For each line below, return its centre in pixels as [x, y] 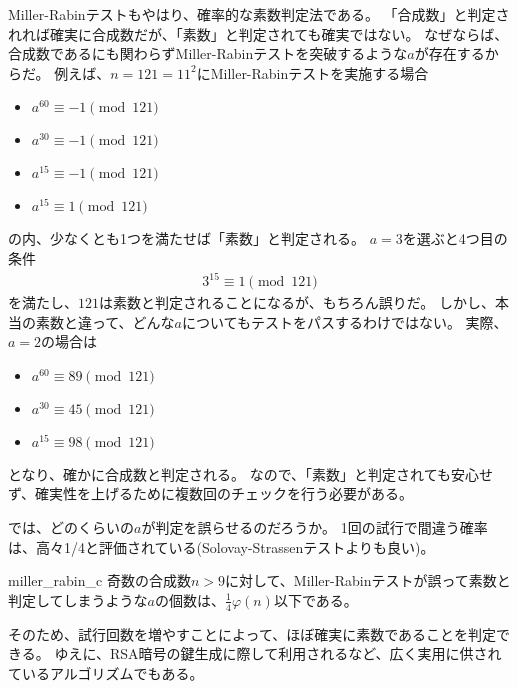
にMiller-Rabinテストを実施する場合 [312, 72]
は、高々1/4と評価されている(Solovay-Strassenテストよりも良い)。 [221, 546]
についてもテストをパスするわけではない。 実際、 [345, 321]
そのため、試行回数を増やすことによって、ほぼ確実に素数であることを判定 [252, 633]
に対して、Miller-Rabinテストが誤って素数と [367, 580]
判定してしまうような [78, 599]
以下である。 [315, 599]
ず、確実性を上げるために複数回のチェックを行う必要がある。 [211, 493]
